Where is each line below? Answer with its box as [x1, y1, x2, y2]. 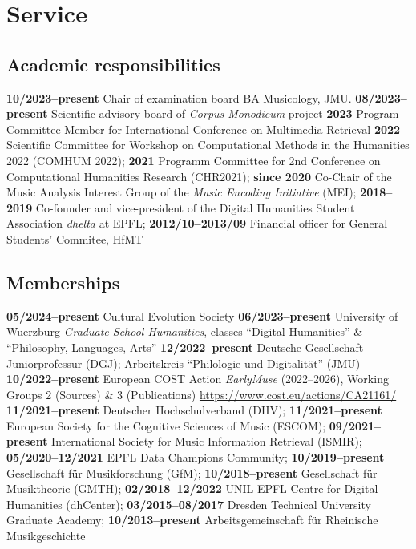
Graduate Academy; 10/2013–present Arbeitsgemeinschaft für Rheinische [6, 511, 378, 528]
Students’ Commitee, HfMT [6, 230, 143, 247]
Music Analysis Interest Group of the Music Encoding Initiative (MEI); [6, 184, 357, 200]
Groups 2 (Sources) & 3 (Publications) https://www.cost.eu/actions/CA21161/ [6, 386, 397, 402]
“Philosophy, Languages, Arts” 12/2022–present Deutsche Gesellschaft [6, 338, 364, 355]
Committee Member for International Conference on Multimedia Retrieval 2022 [6, 120, 401, 137]
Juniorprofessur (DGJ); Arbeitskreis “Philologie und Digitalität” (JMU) [6, 354, 361, 371]
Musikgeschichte [6, 527, 86, 544]
